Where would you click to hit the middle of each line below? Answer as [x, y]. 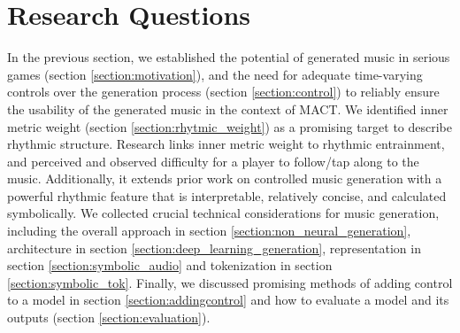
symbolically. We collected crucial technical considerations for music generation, [223, 213]
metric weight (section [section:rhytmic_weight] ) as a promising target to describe [230, 126]
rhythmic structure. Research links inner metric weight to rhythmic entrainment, [226, 144]
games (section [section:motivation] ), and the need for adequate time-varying [215, 74]
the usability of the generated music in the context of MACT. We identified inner [228, 108]
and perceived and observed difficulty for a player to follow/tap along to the [213, 161]
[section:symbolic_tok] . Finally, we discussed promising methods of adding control [230, 282]
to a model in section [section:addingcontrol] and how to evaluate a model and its [228, 300]
